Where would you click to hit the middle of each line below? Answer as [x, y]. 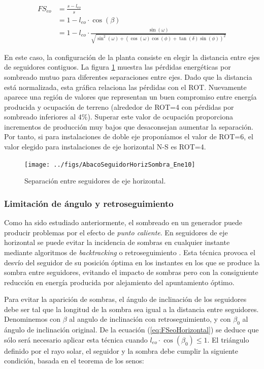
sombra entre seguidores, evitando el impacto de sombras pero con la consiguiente [131, 272]
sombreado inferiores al [40, 117]
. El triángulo [228, 339]
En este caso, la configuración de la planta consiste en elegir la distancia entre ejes [132, 57]
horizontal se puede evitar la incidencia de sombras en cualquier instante [117, 242]
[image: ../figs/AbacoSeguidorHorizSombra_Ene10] [110, 164]
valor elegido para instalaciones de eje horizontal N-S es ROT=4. [105, 147]
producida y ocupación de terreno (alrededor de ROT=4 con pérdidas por [119, 106]
